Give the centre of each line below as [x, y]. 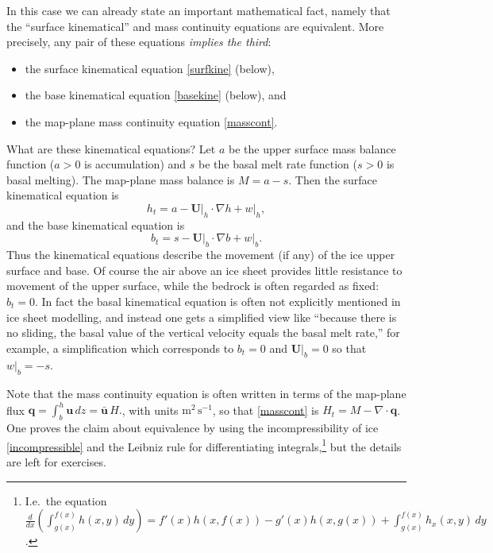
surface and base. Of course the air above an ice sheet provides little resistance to [204, 270]
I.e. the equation [66, 500]
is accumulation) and [135, 164]
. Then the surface [333, 179]
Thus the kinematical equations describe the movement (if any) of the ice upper [201, 255]
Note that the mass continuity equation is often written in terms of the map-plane [206, 394]
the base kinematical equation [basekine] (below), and [156, 95]
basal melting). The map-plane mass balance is [121, 179]
